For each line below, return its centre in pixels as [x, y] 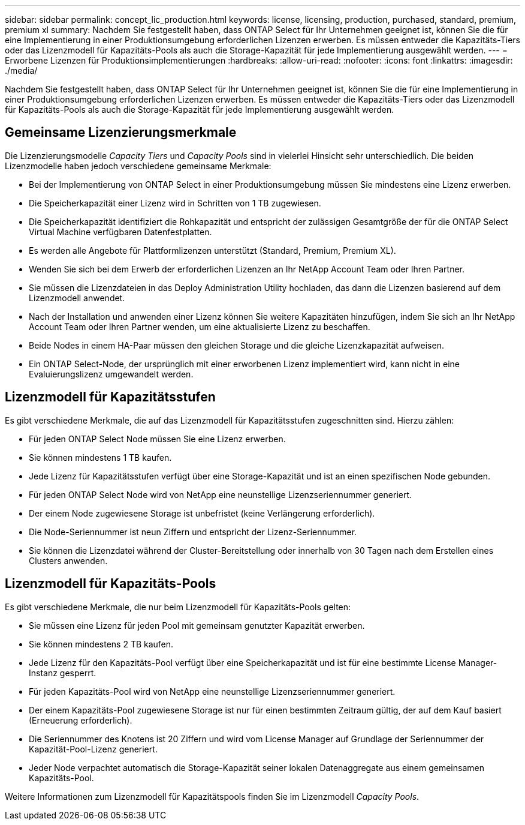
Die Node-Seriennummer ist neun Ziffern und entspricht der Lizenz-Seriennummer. [193, 532]
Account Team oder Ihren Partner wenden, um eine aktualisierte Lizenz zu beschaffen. [200, 326]
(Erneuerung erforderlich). [81, 720]
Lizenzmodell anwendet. [77, 298]
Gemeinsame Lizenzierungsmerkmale [121, 133]
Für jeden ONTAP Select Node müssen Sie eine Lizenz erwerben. [157, 439]
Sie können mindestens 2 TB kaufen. [101, 644]
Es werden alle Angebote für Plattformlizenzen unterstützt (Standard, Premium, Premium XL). [212, 250]
